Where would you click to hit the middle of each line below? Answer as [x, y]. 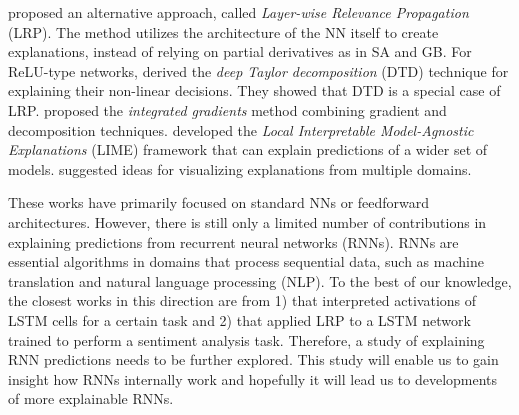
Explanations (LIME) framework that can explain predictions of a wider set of [248, 149]
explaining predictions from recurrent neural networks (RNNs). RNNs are [233, 241]
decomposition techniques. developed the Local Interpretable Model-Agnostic [241, 129]
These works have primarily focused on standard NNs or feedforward [219, 202]
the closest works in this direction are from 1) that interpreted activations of [242, 300]
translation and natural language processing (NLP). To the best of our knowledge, [260, 280]
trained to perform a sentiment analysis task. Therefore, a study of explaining [246, 339]
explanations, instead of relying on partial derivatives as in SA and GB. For [240, 51]
